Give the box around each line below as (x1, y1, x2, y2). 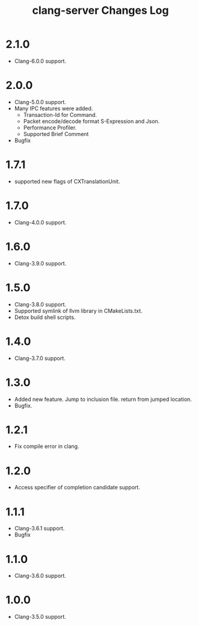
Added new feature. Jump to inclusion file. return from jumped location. (14, 395, 192, 403)
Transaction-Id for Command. (23, 111, 97, 118)
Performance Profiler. (23, 124, 77, 131)
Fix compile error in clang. (14, 443, 79, 450)
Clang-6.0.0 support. (14, 57, 67, 64)
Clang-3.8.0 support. (14, 300, 67, 308)
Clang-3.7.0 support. (14, 355, 66, 362)
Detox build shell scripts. (14, 314, 76, 321)
